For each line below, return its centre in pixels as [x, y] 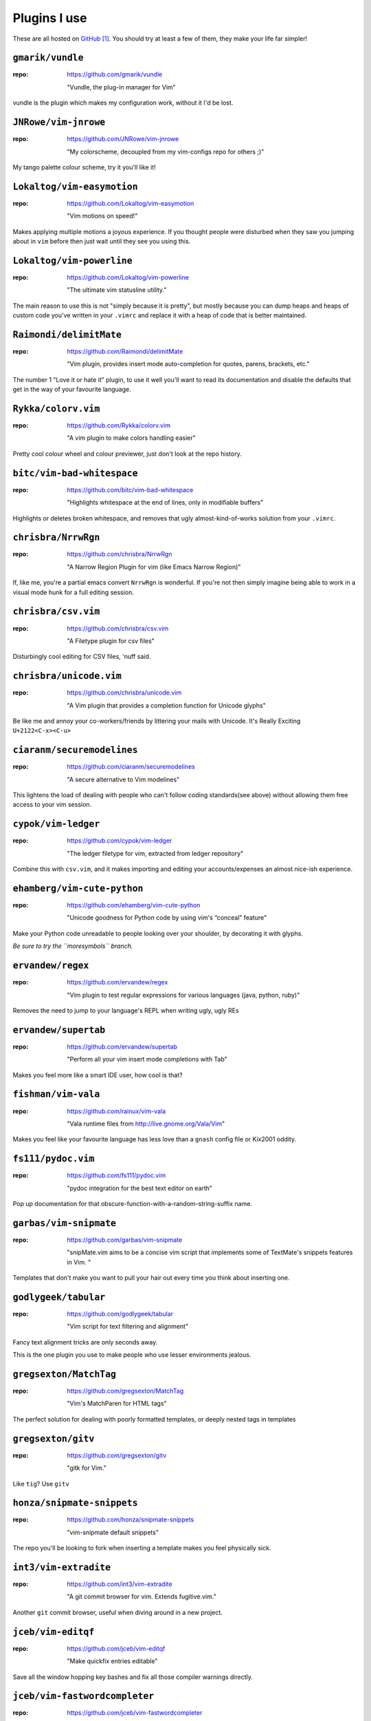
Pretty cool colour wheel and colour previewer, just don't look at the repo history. [127, 454]
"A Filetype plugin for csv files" [111, 641]
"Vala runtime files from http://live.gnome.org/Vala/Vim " [146, 1123]
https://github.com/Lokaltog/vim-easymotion [131, 203]
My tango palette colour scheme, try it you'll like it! [84, 167]
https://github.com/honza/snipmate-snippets [131, 1520]
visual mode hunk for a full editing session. [73, 592]
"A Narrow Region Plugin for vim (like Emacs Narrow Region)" [154, 567]
